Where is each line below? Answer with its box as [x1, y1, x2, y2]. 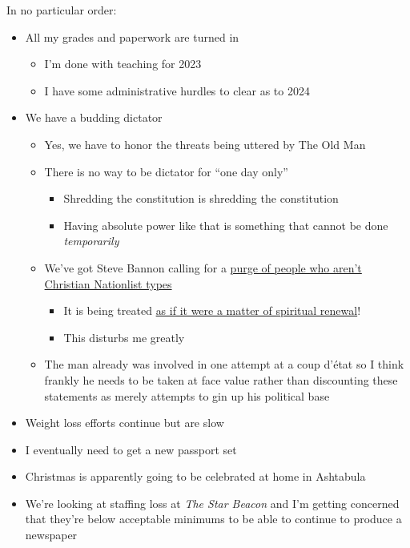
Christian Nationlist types [44, 275, 172, 292]
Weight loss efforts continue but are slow [25, 414, 224, 431]
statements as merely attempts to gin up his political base [44, 387, 330, 404]
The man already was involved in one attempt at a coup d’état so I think [44, 356, 404, 373]
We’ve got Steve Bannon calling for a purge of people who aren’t [44, 259, 362, 276]
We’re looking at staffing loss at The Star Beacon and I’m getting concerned [25, 494, 400, 511]
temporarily [63, 232, 119, 249]
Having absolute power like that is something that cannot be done [63, 216, 388, 233]
